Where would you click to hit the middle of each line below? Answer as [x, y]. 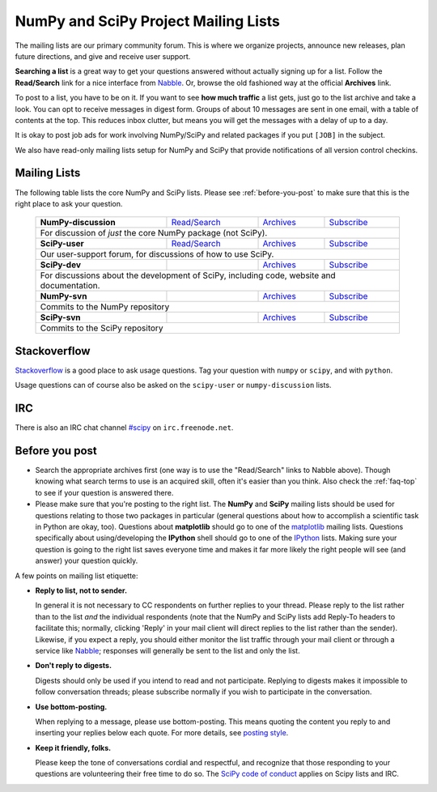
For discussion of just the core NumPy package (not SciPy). [154, 233]
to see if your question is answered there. [104, 492]
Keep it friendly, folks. [73, 747]
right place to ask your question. [69, 203]
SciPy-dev [60, 265]
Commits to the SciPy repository [102, 328]
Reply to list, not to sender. [81, 590]
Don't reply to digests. [74, 666]
